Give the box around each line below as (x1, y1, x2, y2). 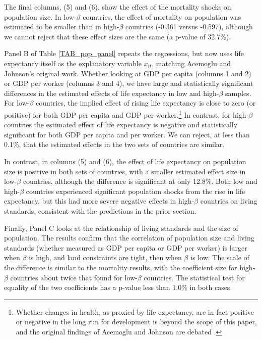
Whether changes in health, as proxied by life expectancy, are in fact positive (16, 306, 254, 317)
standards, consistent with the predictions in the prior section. (4, 205, 196, 216)
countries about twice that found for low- (10, 272, 138, 282)
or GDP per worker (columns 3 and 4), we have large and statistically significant (4, 78, 253, 88)
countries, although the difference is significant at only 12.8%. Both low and (23, 176, 257, 186)
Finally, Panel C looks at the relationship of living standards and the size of (4, 222, 238, 233)
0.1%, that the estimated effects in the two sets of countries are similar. (4, 139, 225, 150)
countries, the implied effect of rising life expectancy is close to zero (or (36, 98, 256, 108)
